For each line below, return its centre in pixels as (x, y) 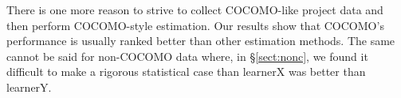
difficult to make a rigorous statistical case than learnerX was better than (186, 72)
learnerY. (29, 87)
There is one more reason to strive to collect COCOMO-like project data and (195, 9)
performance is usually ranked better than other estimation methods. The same (201, 41)
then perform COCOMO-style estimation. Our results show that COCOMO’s (195, 25)
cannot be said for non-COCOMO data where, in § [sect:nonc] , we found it (187, 56)
